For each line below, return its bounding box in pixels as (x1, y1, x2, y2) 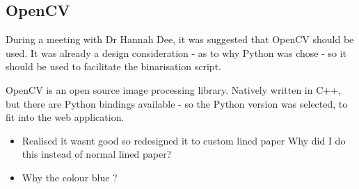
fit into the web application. (6, 110, 125, 124)
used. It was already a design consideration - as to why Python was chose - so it (6, 45, 347, 60)
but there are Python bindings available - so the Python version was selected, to (6, 96, 348, 110)
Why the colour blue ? (22, 170, 118, 184)
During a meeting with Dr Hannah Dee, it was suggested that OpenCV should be (6, 32, 354, 47)
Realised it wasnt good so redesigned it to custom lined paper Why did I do (22, 133, 346, 147)
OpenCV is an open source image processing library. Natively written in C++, (6, 82, 341, 97)
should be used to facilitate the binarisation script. (6, 59, 221, 74)
